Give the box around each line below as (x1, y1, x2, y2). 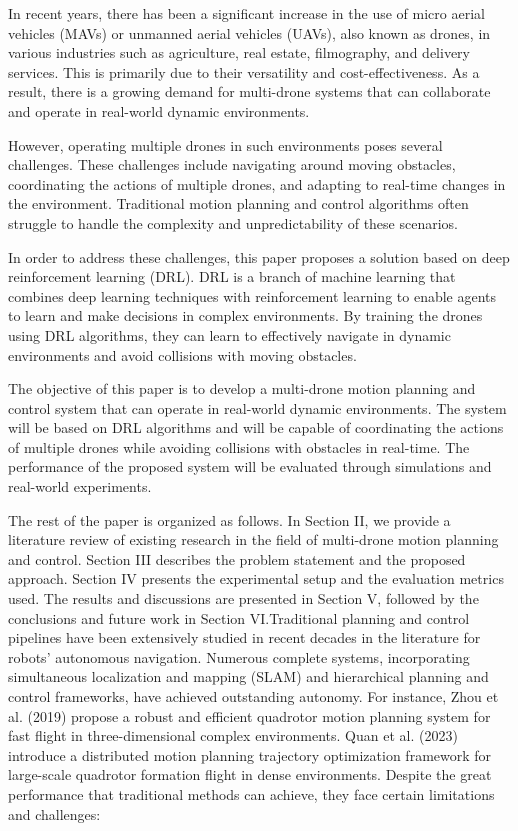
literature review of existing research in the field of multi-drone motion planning (8, 529, 499, 550)
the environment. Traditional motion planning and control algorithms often (8, 193, 469, 214)
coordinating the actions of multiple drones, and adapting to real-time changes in (8, 173, 506, 194)
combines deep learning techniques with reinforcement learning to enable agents (8, 285, 497, 306)
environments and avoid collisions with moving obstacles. (8, 344, 357, 365)
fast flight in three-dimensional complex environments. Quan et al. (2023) (8, 725, 458, 746)
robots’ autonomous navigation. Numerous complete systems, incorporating (8, 646, 470, 667)
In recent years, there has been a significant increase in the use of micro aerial (8, 3, 485, 23)
